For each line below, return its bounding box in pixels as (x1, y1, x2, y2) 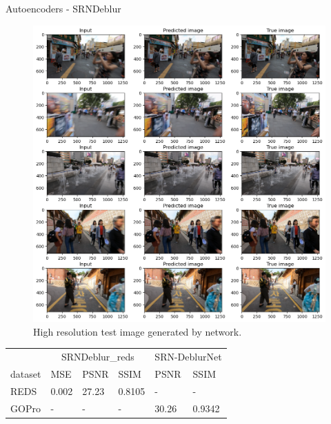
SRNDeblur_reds (61, 349, 134, 364)
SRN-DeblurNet (154, 349, 222, 364)
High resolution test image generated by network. (33, 324, 242, 338)
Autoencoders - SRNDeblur (6, 1, 121, 15)
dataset (10, 366, 41, 380)
